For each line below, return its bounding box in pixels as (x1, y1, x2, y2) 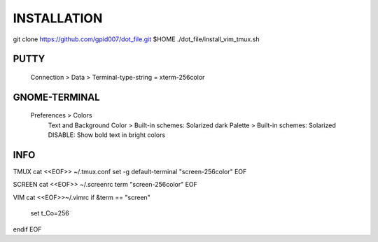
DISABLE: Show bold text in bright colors (48, 131, 166, 139)
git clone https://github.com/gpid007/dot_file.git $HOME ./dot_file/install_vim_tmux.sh (13, 35, 260, 43)
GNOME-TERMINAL (13, 91, 101, 103)
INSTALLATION (13, 10, 103, 26)
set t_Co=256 (30, 209, 69, 218)
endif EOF (13, 225, 42, 234)
